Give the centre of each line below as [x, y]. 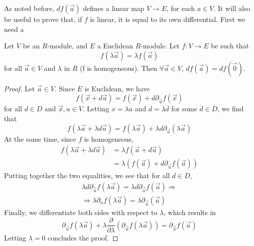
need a [14, 29]
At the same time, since [40, 138]
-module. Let [160, 46]
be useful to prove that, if [43, 19]
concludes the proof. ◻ [83, 237]
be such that [230, 46]
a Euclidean [115, 46]
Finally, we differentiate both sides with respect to [81, 212]
